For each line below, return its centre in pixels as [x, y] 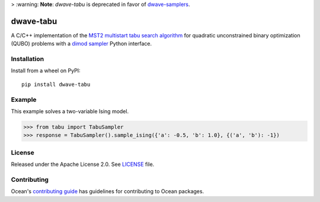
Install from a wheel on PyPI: [46, 70]
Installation [28, 59]
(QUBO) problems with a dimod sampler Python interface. [81, 44]
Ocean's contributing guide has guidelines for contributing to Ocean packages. [108, 191]
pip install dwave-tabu [56, 84]
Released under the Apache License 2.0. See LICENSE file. [83, 164]
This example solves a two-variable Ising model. [70, 111]
